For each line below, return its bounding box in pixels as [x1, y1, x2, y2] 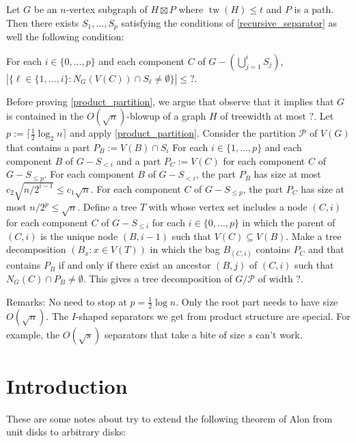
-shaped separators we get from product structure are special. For [75, 309, 351, 323]
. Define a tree [77, 200, 137, 214]
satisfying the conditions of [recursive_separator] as [121, 15, 338, 29]
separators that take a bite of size [105, 327, 245, 342]
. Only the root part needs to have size [176, 294, 338, 308]
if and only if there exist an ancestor [58, 258, 211, 272]
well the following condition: [6, 29, 124, 44]
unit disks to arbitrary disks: [6, 425, 126, 439]
